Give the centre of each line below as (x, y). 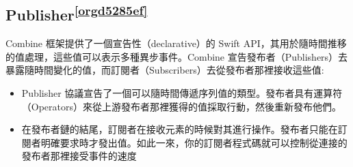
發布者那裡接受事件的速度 (79, 156)
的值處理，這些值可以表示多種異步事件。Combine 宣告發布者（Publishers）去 (177, 56)
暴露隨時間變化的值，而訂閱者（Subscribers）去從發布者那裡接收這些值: (165, 70)
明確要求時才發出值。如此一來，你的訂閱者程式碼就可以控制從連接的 (194, 142)
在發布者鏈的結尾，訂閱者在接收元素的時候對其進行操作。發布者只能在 (180, 129)
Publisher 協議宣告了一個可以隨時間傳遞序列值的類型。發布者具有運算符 (182, 92)
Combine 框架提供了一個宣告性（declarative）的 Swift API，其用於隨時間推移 (176, 43)
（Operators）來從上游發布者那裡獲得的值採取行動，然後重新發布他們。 (182, 106)
